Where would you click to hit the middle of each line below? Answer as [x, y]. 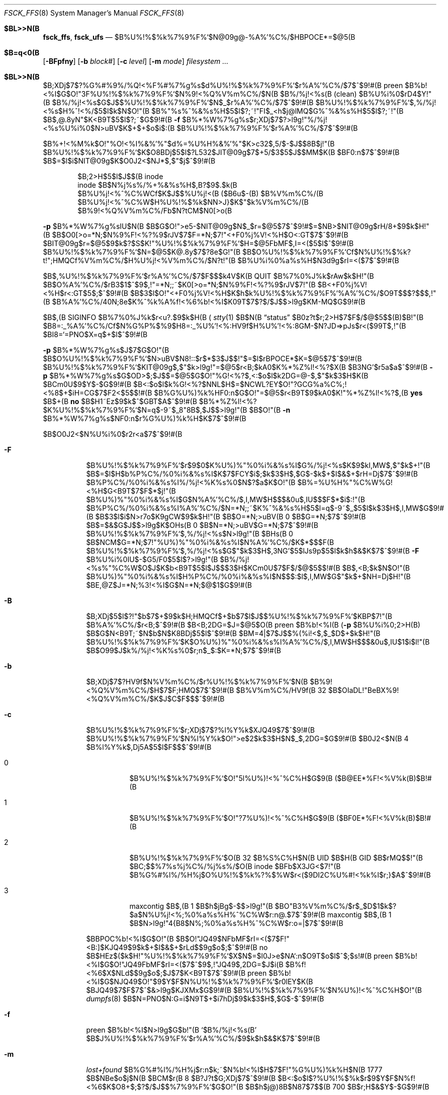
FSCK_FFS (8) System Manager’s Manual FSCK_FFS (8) [94, 13]
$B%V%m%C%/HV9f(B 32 [281, 690]
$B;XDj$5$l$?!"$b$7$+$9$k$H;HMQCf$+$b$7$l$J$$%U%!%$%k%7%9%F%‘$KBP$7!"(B [239, 616]
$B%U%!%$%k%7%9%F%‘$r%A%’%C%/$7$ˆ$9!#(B [267, 128]
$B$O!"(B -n [270, 410]
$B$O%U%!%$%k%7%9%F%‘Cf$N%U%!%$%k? [327, 252]
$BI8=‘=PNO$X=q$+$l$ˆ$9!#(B [95, 334]
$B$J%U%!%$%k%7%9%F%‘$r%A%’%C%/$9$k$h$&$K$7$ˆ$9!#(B [203, 1038]
